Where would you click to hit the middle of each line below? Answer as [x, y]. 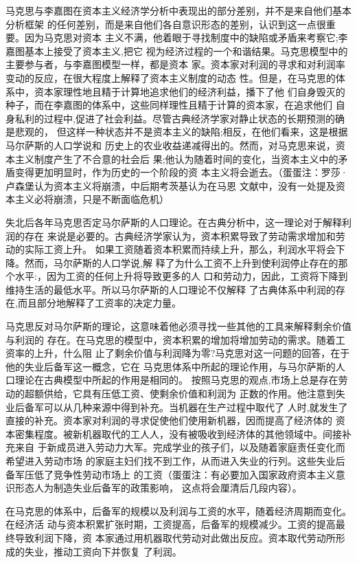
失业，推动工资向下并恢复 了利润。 [103, 551]
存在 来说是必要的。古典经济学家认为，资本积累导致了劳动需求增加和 [180, 235]
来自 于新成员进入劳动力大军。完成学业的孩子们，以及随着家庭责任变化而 [180, 447]
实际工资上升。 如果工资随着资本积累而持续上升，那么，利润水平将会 [180, 249]
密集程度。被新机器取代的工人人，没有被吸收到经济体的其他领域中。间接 [178, 433]
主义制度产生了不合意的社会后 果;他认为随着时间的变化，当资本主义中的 [176, 158]
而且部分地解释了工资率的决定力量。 [99, 303]
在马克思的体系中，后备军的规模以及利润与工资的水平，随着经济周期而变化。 [178, 510]
